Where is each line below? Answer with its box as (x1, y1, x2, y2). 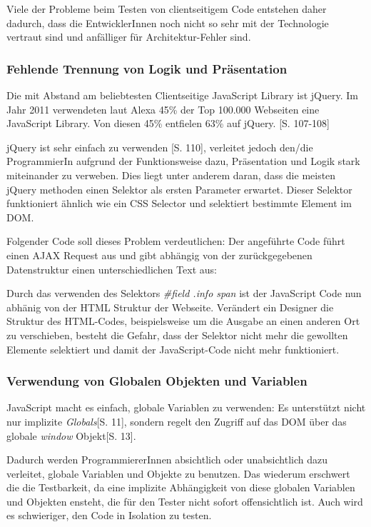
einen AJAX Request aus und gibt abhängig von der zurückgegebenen (6, 247, 312, 262)
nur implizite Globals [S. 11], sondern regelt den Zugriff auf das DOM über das (6, 413, 347, 428)
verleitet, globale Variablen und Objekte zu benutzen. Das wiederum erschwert (6, 466, 350, 481)
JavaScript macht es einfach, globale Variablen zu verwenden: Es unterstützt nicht (6, 400, 366, 415)
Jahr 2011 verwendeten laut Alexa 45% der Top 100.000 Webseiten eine (6, 101, 320, 116)
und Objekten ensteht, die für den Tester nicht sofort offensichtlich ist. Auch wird (6, 493, 363, 508)
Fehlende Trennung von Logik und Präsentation (6, 59, 288, 77)
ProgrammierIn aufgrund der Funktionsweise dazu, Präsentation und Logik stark (6, 154, 360, 169)
